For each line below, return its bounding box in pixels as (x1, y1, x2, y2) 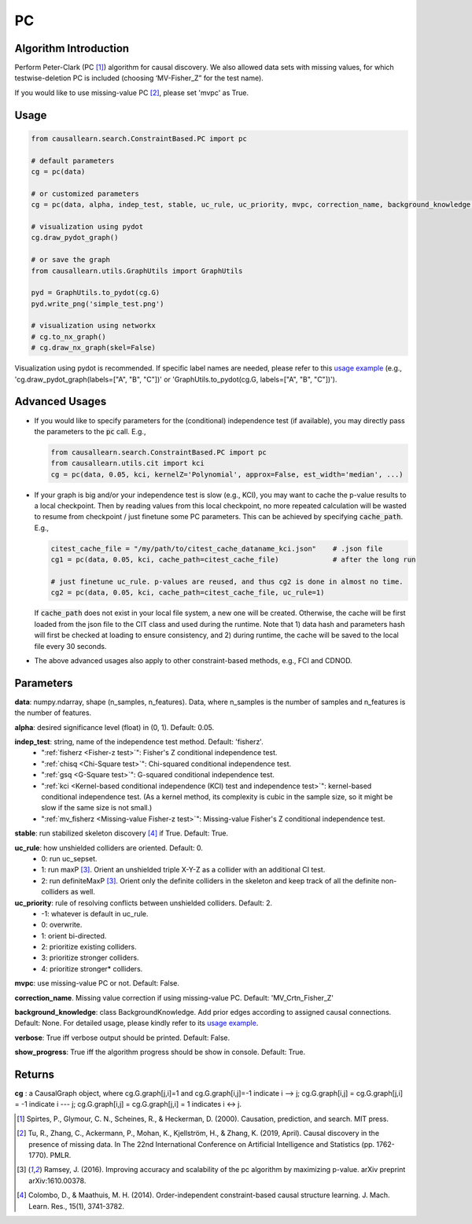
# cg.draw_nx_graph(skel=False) (31, 343, 157, 352)
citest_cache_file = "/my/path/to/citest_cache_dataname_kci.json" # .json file (50, 544, 383, 553)
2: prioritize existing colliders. (41, 942, 137, 952)
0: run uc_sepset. (41, 853, 98, 863)
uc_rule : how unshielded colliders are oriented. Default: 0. (14, 842, 204, 853)
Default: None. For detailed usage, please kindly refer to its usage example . (14, 1019, 259, 1028)
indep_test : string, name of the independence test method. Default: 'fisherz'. (14, 737, 264, 747)
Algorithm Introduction (14, 42, 130, 55)
